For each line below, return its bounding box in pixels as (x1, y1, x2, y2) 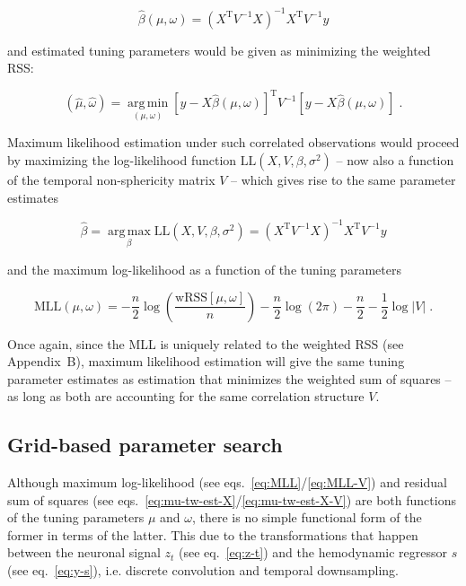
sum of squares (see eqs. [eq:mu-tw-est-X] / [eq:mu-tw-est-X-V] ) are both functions (7, 490, 456, 509)
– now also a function (336, 151, 454, 169)
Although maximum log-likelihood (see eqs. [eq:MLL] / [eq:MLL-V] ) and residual (7, 473, 447, 492)
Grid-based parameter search (7, 431, 283, 459)
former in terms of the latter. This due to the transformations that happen (7, 525, 418, 544)
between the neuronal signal (7, 543, 161, 562)
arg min (127, 97, 169, 110)
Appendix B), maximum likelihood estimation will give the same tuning (7, 352, 405, 371)
